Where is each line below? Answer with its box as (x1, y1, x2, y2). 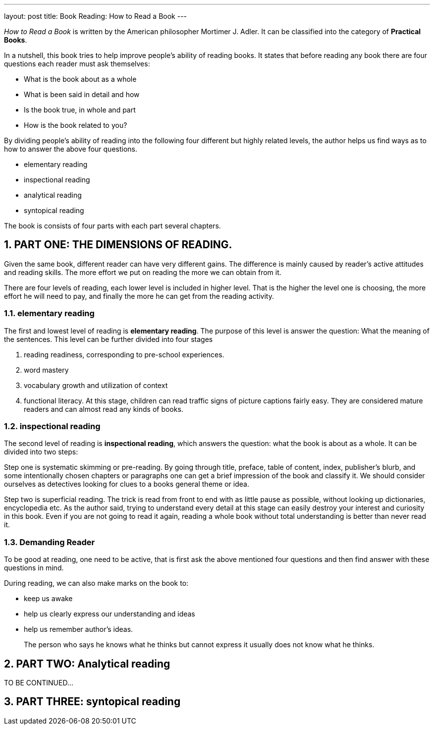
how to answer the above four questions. (4, 145, 138, 153)
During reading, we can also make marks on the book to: (4, 579, 189, 588)
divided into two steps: (4, 448, 78, 456)
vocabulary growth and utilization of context (24, 381, 168, 390)
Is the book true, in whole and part (24, 106, 136, 114)
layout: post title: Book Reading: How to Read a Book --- (4, 12, 187, 20)
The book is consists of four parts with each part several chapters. (4, 222, 221, 230)
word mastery (24, 365, 69, 374)
